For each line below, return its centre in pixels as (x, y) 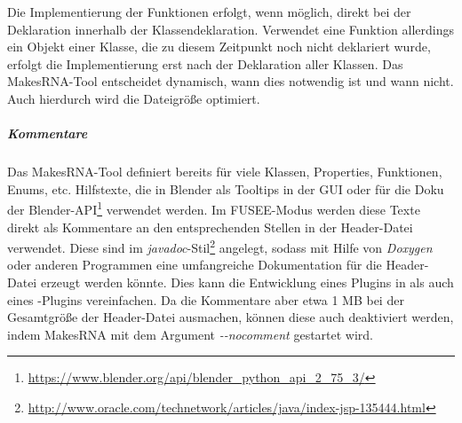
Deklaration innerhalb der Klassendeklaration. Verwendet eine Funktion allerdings (231, 29)
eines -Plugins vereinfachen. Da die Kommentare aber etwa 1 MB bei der (206, 299)
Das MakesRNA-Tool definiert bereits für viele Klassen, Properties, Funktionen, (225, 172)
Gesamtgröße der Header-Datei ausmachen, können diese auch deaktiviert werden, (231, 317)
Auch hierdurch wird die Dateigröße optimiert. (134, 98)
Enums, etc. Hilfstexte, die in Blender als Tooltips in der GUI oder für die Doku (226, 188)
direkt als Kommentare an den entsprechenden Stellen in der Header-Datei (210, 227)
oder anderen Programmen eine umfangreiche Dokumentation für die (195, 265)
